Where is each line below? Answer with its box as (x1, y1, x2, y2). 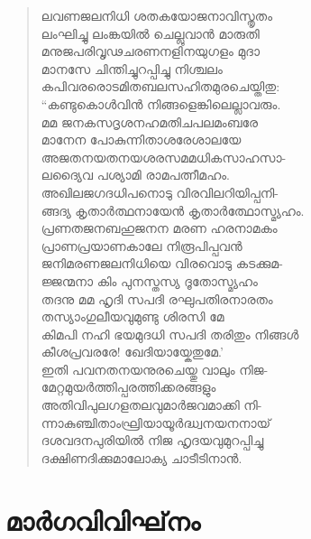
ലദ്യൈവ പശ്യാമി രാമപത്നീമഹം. (41, 165, 230, 184)
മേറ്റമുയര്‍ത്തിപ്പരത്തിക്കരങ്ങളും (41, 377, 216, 396)
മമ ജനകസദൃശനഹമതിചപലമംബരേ (41, 112, 259, 131)
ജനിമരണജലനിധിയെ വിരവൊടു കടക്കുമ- (41, 254, 283, 273)
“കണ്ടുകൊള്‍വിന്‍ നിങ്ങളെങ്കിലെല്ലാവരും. (41, 94, 281, 113)
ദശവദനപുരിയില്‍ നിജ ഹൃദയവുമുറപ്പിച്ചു (41, 431, 264, 450)
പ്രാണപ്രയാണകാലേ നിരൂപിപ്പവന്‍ (41, 236, 242, 255)
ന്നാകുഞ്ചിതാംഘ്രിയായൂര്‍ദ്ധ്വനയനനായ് (41, 413, 271, 432)
